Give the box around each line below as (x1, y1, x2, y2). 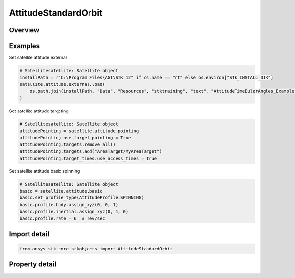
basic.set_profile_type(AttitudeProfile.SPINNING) (19, 195, 145, 201)
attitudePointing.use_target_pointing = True (19, 135, 131, 140)
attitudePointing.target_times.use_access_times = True (19, 155, 157, 161)
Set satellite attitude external (9, 55, 67, 61)
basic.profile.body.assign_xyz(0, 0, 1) (19, 202, 118, 207)
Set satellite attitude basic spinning (9, 168, 80, 174)
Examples (9, 42, 40, 50)
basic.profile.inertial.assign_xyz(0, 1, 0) (19, 209, 129, 215)
